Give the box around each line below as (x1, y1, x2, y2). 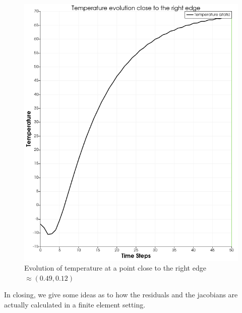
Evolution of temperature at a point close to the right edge (24, 263, 206, 273)
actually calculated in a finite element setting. (4, 299, 146, 310)
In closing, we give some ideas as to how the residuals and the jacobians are (4, 289, 238, 300)
